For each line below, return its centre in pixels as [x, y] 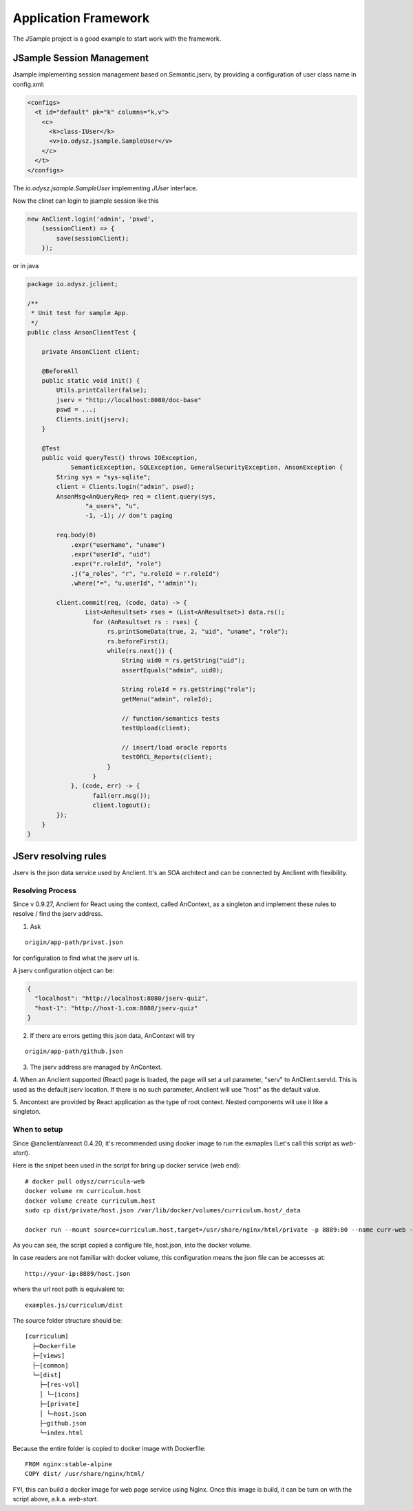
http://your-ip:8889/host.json [78, 1273]
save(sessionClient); [93, 238]
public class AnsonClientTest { [82, 332]
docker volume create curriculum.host [91, 1201]
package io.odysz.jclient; [73, 284]
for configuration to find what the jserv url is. [76, 958]
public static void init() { [91, 380]
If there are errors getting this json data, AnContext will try [113, 1036]
